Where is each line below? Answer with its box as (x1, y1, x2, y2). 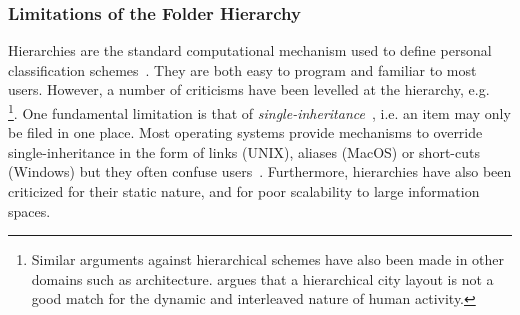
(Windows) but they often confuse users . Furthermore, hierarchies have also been (8, 161, 512, 182)
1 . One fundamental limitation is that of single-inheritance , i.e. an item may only (8, 100, 511, 123)
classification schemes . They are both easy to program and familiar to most (8, 59, 477, 80)
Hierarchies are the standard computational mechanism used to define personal (8, 40, 492, 61)
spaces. (8, 200, 51, 221)
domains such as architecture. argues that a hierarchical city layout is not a (31, 268, 494, 289)
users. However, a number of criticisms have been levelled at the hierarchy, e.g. (8, 79, 490, 100)
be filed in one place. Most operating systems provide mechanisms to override (8, 122, 483, 143)
